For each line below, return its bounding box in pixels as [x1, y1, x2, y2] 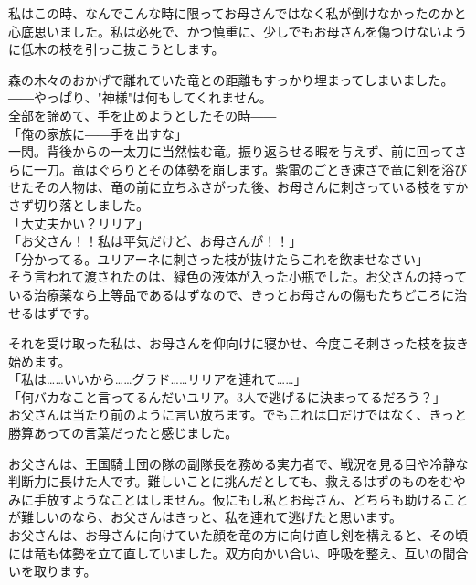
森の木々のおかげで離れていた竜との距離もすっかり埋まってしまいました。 [8, 69, 454, 89]
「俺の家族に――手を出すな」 [8, 123, 187, 143]
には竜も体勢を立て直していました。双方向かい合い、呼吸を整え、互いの [8, 543, 443, 562]
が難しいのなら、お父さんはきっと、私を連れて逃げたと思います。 [8, 507, 403, 526]
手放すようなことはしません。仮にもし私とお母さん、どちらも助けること [33, 489, 469, 508]
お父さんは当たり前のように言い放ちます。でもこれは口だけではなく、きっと [8, 405, 468, 424]
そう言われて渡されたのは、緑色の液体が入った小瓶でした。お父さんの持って [8, 267, 468, 286]
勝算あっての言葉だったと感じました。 [8, 423, 238, 442]
